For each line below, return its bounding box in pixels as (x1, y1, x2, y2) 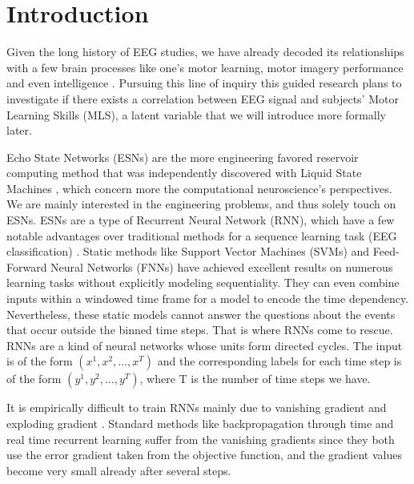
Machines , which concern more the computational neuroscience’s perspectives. (6, 179, 392, 196)
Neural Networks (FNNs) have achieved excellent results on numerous (50, 258, 393, 275)
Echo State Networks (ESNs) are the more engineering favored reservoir (6, 148, 359, 165)
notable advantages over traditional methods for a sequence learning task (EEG (6, 227, 397, 244)
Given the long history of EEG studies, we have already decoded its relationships (6, 43, 404, 60)
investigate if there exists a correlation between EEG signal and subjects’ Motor (6, 90, 399, 107)
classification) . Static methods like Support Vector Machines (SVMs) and (6, 243, 370, 260)
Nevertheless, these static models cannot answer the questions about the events (6, 305, 396, 322)
